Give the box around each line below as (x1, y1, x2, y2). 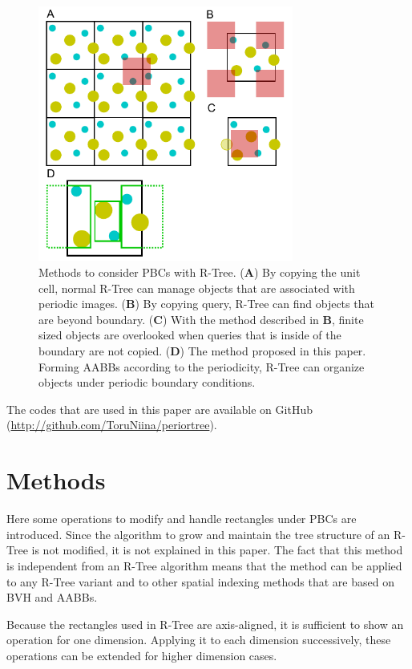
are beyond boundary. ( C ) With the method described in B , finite (38, 310, 364, 327)
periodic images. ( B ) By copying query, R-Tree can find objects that (38, 295, 374, 312)
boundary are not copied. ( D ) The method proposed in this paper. (38, 343, 366, 359)
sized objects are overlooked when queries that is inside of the (38, 326, 341, 343)
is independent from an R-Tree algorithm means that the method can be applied (6, 557, 402, 574)
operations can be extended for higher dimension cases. (6, 647, 277, 663)
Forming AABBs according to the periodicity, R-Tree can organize (38, 358, 365, 375)
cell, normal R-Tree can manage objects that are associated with (38, 279, 355, 296)
